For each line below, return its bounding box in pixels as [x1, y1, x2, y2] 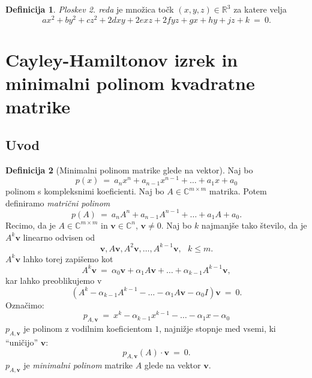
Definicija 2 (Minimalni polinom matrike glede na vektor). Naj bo [5, 163, 253, 176]
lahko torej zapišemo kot [23, 252, 113, 265]
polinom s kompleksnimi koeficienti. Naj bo [5, 185, 164, 197]
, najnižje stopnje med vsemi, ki [159, 322, 276, 335]
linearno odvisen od [23, 230, 95, 243]
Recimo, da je [5, 218, 56, 231]
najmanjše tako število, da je [201, 218, 307, 231]
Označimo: [5, 298, 44, 311]
